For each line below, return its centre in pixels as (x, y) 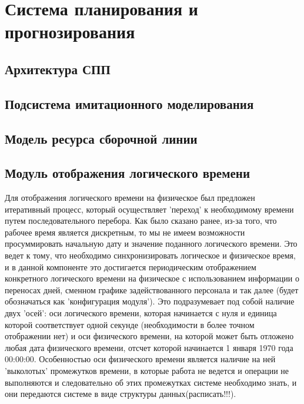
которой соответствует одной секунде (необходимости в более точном (130, 324)
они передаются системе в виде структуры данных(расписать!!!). (121, 394)
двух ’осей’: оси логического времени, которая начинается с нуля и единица (141, 313)
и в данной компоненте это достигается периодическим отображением (131, 266)
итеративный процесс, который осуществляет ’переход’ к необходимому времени (149, 209)
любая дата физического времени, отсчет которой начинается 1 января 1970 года (149, 347)
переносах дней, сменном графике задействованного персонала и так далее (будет (152, 289)
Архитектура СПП (58, 69)
